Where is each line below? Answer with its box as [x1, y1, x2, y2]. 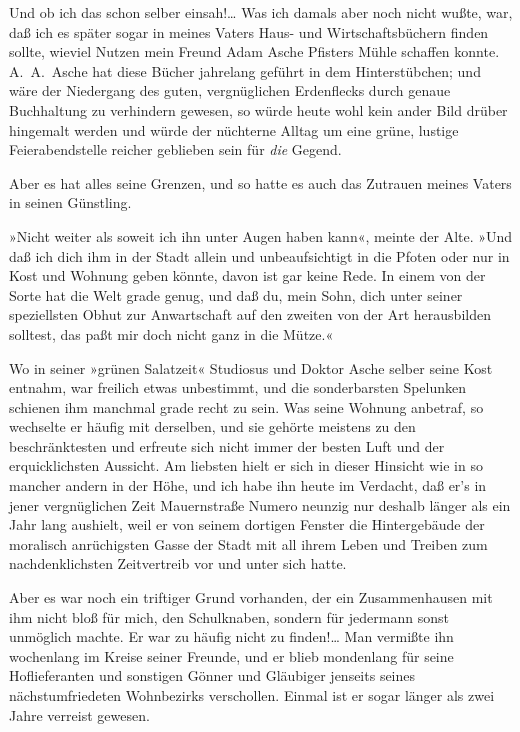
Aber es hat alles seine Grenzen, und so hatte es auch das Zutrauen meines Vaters [9, 172, 512, 193]
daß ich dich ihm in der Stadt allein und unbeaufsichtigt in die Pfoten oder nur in [9, 245, 510, 266]
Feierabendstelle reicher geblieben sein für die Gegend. [9, 139, 342, 160]
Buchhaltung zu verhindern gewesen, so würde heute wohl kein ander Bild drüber [9, 99, 508, 120]
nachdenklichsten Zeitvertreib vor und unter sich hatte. [9, 553, 347, 574]
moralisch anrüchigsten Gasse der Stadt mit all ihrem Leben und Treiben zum [9, 533, 488, 554]
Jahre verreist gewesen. [9, 704, 150, 725]
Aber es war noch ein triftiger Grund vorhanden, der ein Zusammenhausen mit [9, 587, 493, 608]
